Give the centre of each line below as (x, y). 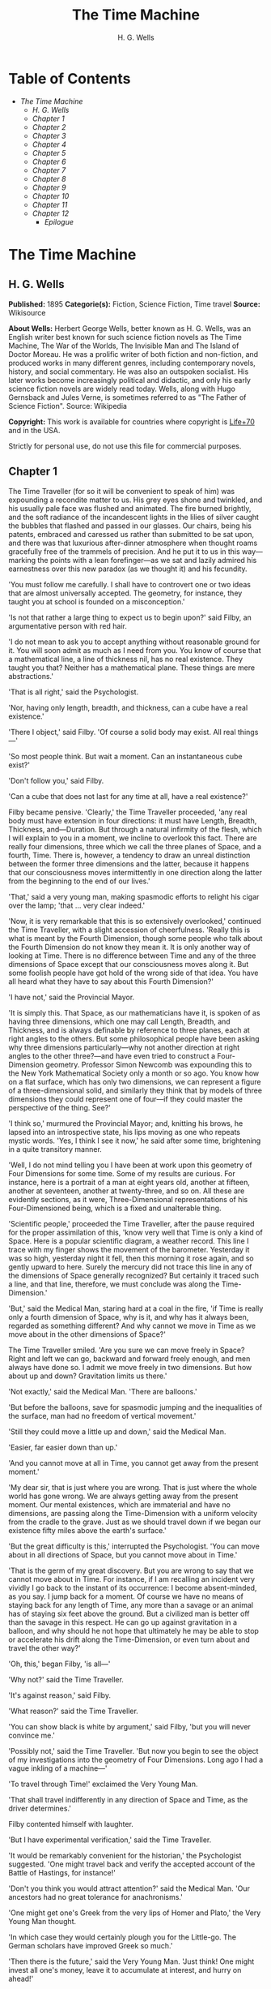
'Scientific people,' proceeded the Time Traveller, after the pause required (131, 1223)
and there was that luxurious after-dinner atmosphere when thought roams (133, 543)
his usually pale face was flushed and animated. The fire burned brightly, (130, 508)
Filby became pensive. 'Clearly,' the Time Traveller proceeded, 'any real (128, 812)
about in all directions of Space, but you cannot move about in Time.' (123, 1554)
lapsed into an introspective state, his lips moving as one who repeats (125, 1132)
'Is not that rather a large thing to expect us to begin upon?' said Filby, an (130, 617)
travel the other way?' (44, 1647)
